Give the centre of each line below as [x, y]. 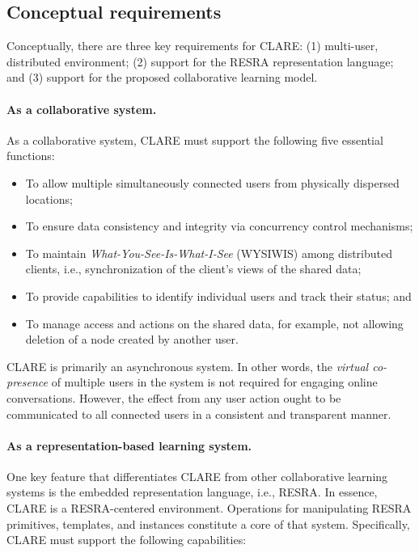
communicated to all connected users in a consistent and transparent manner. [199, 414]
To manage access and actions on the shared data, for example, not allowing [214, 323]
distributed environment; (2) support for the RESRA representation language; [200, 61]
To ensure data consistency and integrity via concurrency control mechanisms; [219, 226]
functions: [31, 156]
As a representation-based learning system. [129, 445]
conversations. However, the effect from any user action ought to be [174, 397]
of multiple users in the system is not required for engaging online [214, 382]
